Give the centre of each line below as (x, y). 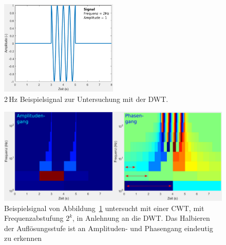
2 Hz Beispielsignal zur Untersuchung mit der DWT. (86, 99)
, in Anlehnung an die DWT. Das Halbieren (141, 218)
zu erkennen (23, 238)
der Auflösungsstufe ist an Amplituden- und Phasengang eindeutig (109, 228)
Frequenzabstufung (34, 218)
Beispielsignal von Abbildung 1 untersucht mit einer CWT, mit (104, 208)
